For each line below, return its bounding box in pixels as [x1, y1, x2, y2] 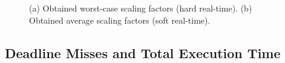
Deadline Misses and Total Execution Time [5, 43, 281, 62]
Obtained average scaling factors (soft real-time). [29, 13, 211, 26]
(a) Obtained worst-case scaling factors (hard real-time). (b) [29, 2, 252, 14]
